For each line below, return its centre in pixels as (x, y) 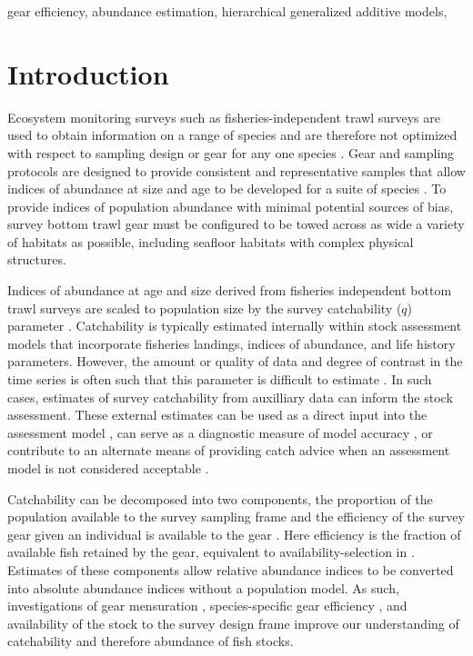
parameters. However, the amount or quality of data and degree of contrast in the (235, 361)
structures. (37, 259)
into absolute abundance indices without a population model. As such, (203, 587)
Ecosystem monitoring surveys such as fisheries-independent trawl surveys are (224, 117)
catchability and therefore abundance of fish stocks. (151, 641)
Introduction (88, 73)
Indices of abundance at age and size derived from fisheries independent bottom (230, 290)
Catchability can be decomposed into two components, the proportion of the (220, 498)
